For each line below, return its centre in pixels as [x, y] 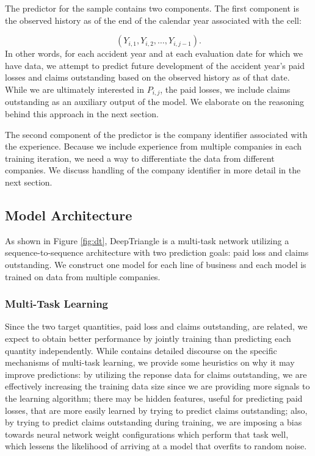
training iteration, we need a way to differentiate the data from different [140, 158]
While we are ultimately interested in [75, 89]
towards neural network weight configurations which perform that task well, [147, 434]
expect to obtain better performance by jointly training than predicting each [148, 338]
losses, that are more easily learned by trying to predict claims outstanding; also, [156, 410]
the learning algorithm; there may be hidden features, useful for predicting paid [154, 398]
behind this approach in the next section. [82, 114]
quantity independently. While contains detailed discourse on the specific [141, 350]
